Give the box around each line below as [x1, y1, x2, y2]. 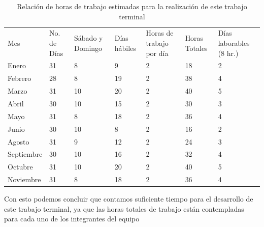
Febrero [8, 73, 31, 83]
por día [146, 47, 169, 58]
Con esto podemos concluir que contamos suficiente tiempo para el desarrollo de [4, 193, 253, 204]
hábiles [114, 42, 136, 53]
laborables [218, 38, 250, 48]
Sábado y [74, 33, 103, 43]
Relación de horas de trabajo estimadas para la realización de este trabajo [17, 1, 247, 11]
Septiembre [8, 149, 43, 159]
